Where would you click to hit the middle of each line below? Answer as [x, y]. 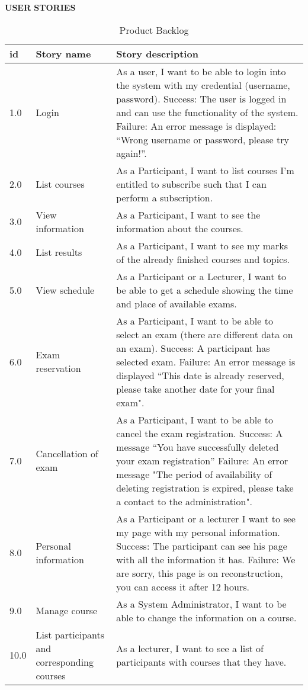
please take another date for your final [195, 389]
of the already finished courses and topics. [203, 259]
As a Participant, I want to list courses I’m [205, 170]
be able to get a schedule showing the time [205, 290]
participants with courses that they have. [201, 662]
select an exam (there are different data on [205, 334]
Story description [157, 53]
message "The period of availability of [194, 474]
